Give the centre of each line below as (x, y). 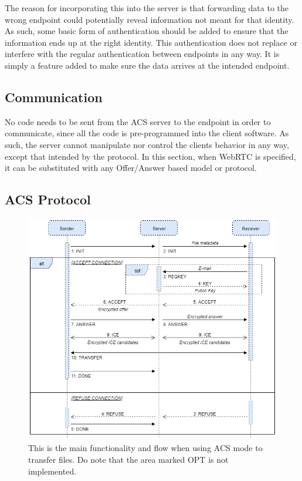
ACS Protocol (48, 199)
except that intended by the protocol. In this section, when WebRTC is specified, (150, 156)
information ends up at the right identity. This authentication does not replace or (151, 42)
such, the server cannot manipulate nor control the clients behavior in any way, (147, 144)
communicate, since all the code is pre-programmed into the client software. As (147, 133)
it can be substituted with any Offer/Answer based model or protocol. (131, 168)
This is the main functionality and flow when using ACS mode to (145, 448)
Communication (54, 97)
